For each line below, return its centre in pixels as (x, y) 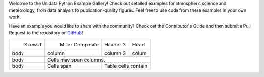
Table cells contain (126, 66)
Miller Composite (79, 45)
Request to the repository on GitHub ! (46, 33)
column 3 (115, 53)
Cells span (59, 66)
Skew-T (33, 45)
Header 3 (115, 45)
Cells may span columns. (76, 60)
